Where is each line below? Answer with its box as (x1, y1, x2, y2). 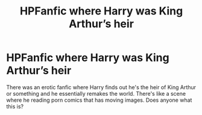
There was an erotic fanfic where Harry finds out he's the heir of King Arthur (6, 83, 197, 91)
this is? (6, 102, 24, 110)
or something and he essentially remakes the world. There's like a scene (6, 90, 186, 97)
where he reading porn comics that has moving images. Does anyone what (6, 96, 192, 104)
